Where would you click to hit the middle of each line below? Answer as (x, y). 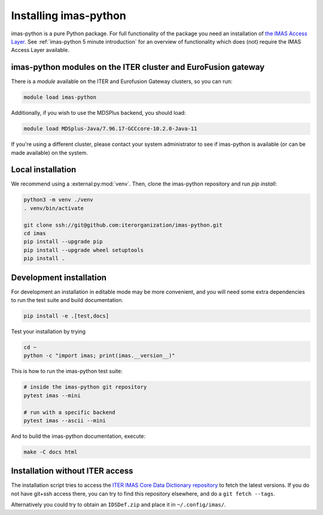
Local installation (44, 170)
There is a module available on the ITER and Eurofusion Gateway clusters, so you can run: (122, 81)
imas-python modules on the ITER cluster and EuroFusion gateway (138, 67)
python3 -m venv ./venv (59, 200)
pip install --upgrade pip (63, 242)
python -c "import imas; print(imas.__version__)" (100, 356)
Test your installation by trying (48, 331)
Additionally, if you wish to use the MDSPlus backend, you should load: (98, 113)
